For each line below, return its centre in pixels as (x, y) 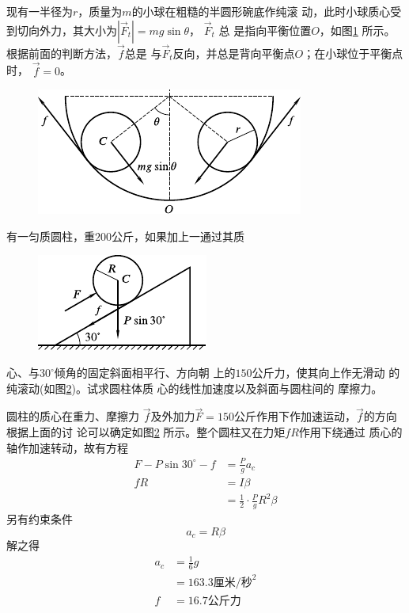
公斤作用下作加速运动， (295, 416)
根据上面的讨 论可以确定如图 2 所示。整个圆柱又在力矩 (146, 432)
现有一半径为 (40, 11)
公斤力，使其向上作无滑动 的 (326, 372)
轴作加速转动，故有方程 (67, 447)
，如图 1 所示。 (357, 30)
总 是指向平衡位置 (265, 30)
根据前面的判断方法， (62, 53)
